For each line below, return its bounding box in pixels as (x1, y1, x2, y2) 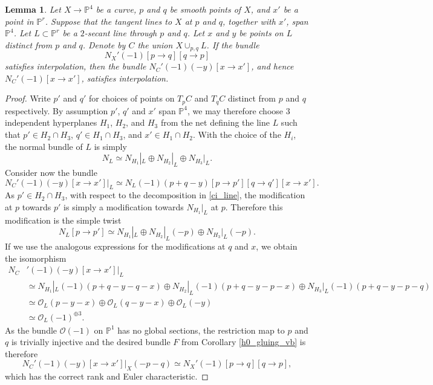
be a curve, (96, 3, 137, 15)
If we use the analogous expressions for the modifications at (5, 240, 226, 253)
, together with (223, 15, 276, 27)
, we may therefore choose (187, 104, 284, 117)
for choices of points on (89, 92, 175, 105)
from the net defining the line (160, 116, 270, 129)
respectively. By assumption (5, 104, 108, 117)
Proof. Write (5, 92, 51, 105)
